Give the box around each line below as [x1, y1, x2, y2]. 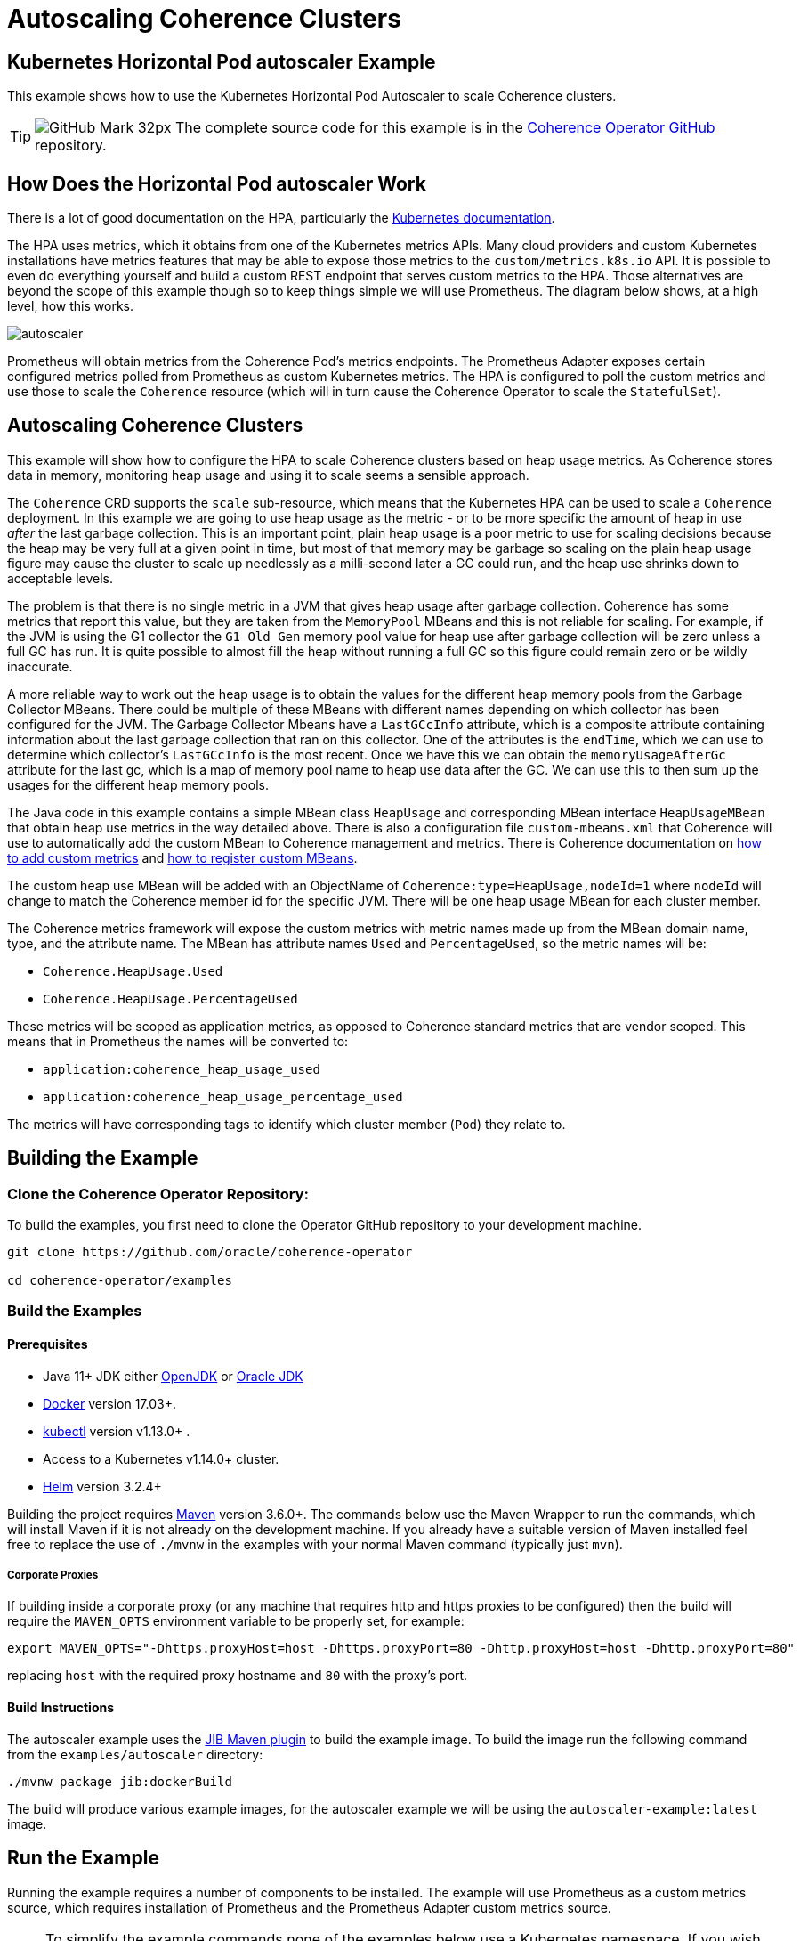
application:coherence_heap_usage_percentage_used [43, 1089, 403, 1104]
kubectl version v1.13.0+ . [43, 1423, 190, 1439]
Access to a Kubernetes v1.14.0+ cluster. [43, 1450, 279, 1466]
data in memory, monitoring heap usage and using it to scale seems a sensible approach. [7, 467, 529, 483]
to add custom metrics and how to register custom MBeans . [7, 849, 358, 865]
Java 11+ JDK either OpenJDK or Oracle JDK [43, 1368, 303, 1384]
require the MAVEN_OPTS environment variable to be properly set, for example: [7, 1613, 465, 1629]
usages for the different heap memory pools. [7, 776, 269, 792]
